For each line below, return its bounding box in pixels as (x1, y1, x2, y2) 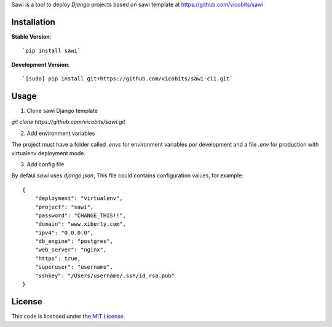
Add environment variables (26, 129, 95, 137)
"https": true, (34, 255, 81, 262)
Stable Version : (11, 33, 52, 40)
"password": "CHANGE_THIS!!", (34, 212, 126, 219)
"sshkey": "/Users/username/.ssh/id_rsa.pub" (34, 272, 175, 279)
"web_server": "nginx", (34, 246, 107, 253)
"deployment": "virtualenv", (34, 195, 123, 202)
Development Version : (11, 61, 70, 68)
